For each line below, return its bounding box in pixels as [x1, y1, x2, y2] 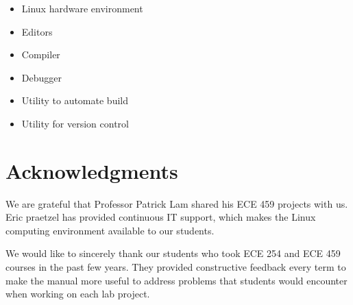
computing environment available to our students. [5, 223, 215, 237]
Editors [21, 24, 53, 38]
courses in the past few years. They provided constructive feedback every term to [5, 260, 346, 274]
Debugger [21, 70, 62, 84]
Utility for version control [21, 116, 129, 130]
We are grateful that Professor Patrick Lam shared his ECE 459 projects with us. [5, 196, 348, 210]
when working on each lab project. [5, 286, 150, 301]
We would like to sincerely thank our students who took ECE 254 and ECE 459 [5, 246, 341, 260]
